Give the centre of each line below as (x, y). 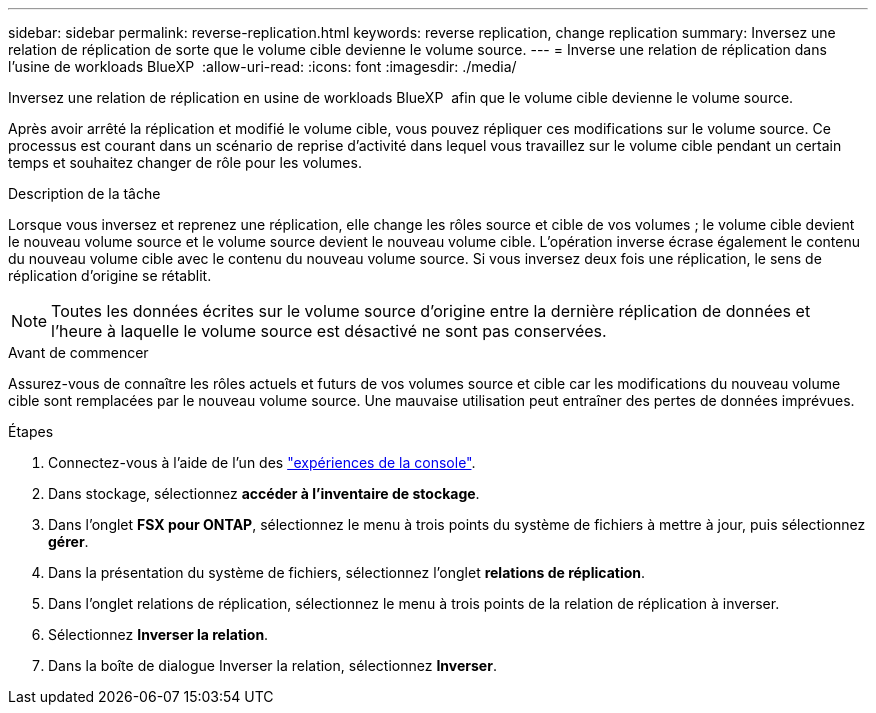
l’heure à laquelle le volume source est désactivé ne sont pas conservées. (329, 331)
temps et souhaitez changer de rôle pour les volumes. (185, 162)
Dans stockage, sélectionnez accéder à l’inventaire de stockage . (264, 493)
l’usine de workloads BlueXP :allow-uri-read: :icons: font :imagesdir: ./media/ (262, 66)
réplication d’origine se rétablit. (110, 275)
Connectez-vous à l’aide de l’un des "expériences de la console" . (262, 462)
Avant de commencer (78, 352)
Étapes (31, 431)
